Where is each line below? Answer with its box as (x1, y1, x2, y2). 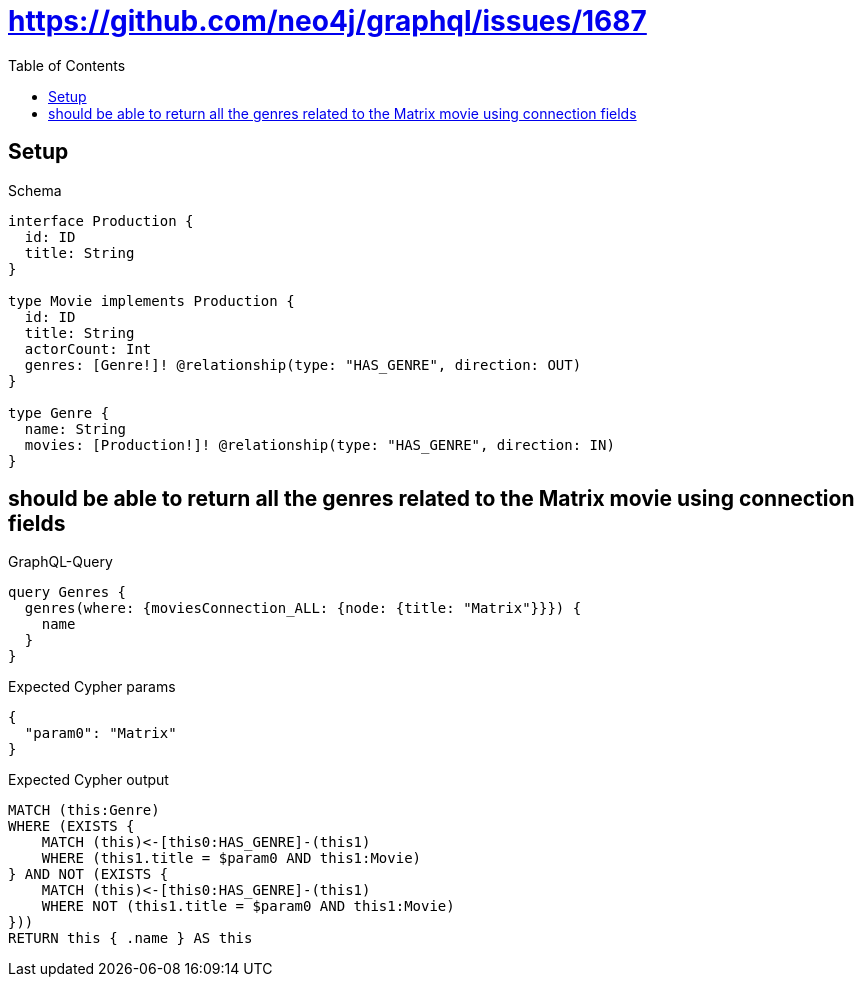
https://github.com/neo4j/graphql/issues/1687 (8, 4, 647, 38)
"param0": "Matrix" (24, 725, 177, 742)
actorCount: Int (24, 340, 152, 357)
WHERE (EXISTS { (8, 818, 135, 835)
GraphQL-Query (8, 553, 113, 571)
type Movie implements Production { (8, 292, 295, 309)
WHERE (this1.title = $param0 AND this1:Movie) (41, 850, 422, 867)
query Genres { (8, 584, 127, 601)
